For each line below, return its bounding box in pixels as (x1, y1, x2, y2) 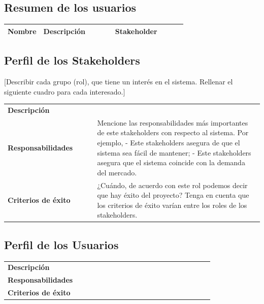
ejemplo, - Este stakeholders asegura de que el (97, 137, 240, 147)
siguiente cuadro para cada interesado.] (4, 86, 125, 97)
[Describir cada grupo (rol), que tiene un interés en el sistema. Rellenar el (4, 76, 233, 86)
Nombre (8, 25, 37, 36)
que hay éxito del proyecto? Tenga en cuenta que (97, 190, 249, 200)
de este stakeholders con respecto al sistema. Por (97, 127, 249, 138)
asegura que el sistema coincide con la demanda (97, 157, 245, 168)
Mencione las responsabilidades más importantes (97, 117, 248, 128)
